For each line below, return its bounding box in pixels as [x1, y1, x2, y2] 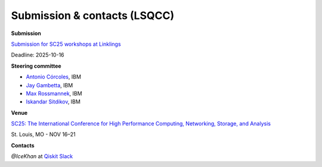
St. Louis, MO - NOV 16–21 [11, 131, 76, 138]
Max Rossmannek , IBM [26, 90, 83, 97]
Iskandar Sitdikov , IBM [26, 98, 80, 105]
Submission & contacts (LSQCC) [11, 9, 175, 22]
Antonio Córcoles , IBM [26, 73, 82, 80]
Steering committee [11, 62, 62, 70]
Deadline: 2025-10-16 [11, 51, 65, 59]
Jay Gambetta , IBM [26, 81, 73, 89]
